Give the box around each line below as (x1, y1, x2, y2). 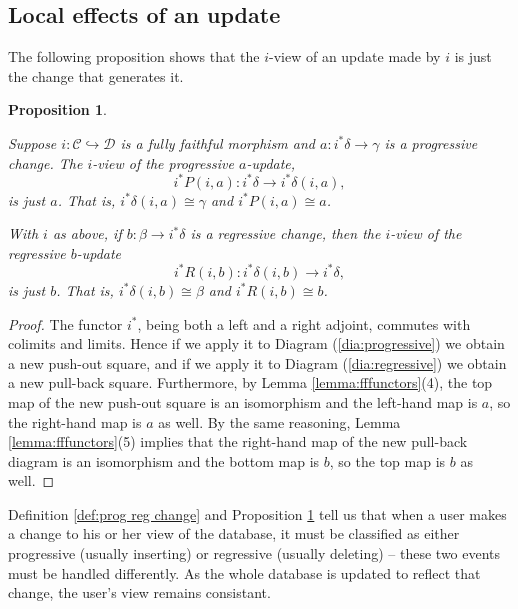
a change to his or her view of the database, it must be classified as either (8, 523, 460, 544)
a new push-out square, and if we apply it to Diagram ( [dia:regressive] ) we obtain (8, 352, 507, 373)
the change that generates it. (8, 65, 184, 86)
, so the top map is (329, 450, 446, 471)
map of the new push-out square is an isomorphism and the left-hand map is (8, 391, 478, 412)
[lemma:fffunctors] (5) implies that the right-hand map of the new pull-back (8, 431, 468, 452)
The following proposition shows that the (8, 46, 260, 67)
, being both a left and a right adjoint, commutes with (137, 313, 471, 334)
